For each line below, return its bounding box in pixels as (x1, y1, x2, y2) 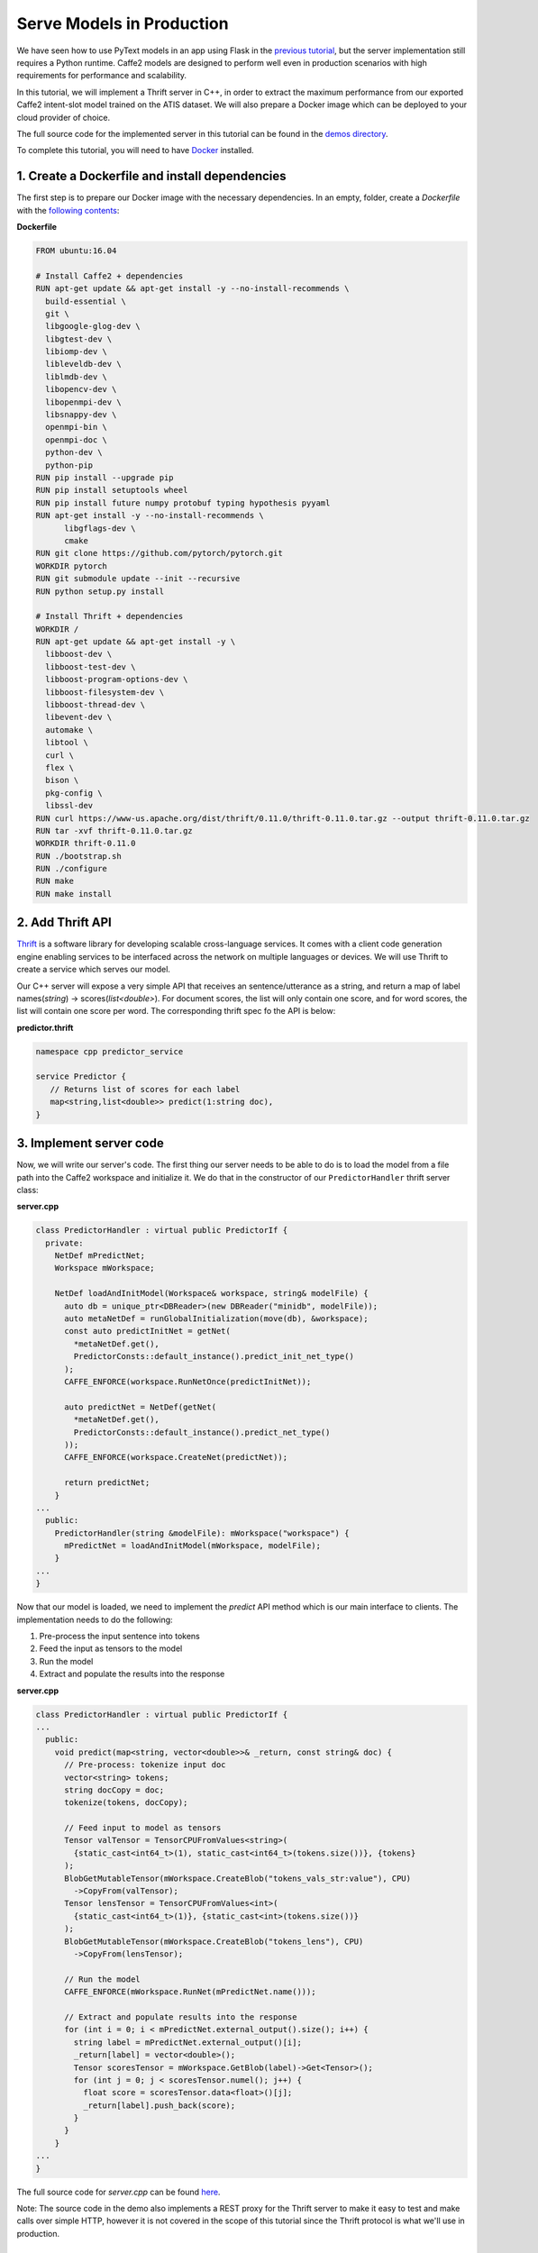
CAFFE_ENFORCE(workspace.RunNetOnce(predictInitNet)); (64, 1377, 312, 1387)
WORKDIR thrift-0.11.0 (35, 838, 136, 849)
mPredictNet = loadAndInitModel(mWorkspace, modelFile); (64, 1541, 322, 1551)
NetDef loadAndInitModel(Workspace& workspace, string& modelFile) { (54, 1289, 369, 1299)
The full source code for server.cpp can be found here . (16, 2186, 221, 2197)
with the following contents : (16, 205, 120, 215)
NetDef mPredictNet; (54, 1251, 146, 1261)
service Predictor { (35, 1072, 126, 1081)
